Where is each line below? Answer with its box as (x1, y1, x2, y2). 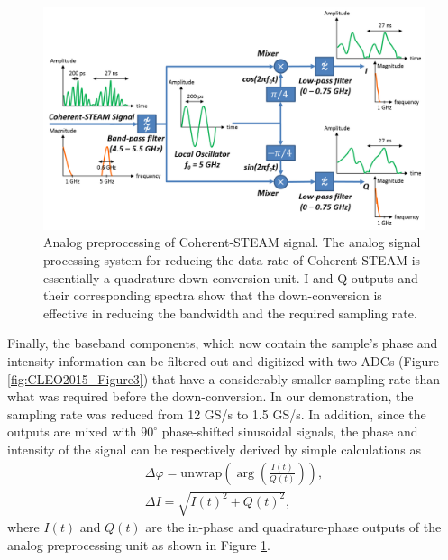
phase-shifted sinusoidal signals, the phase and (161, 422, 418, 441)
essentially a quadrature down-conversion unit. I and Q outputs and (43, 268, 418, 287)
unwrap (180, 466, 223, 480)
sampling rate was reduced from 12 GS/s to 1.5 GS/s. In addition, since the (7, 404, 426, 423)
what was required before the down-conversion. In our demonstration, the (7, 387, 414, 406)
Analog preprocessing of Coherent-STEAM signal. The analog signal (43, 233, 421, 252)
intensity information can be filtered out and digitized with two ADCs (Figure (7, 351, 440, 370)
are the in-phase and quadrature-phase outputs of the (145, 518, 442, 537)
